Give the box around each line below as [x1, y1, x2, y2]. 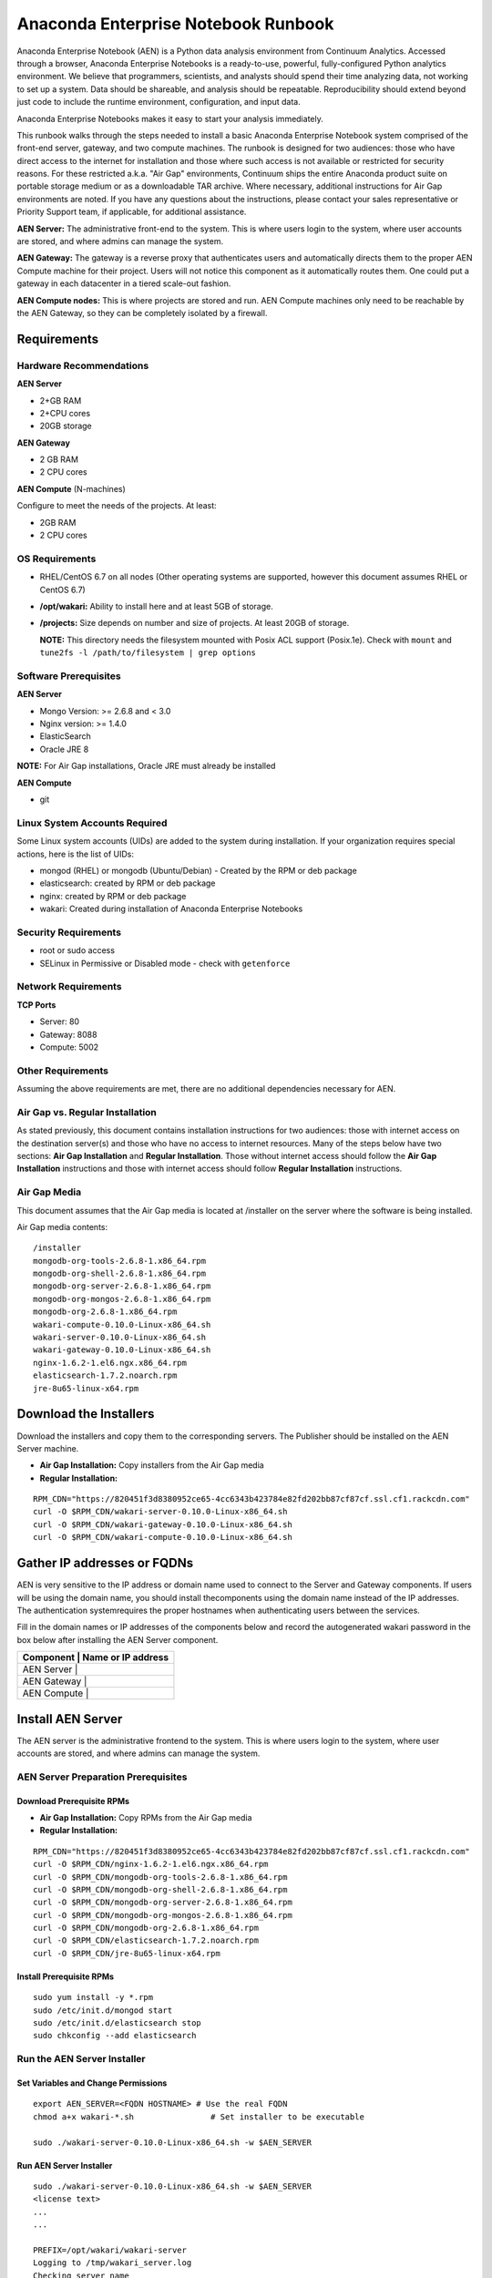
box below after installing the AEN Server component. [16, 1634, 219, 1645]
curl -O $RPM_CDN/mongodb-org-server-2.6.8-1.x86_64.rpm [33, 1897, 293, 1908]
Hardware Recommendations [16, 359, 149, 372]
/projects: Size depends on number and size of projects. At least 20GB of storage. [39, 618, 350, 629]
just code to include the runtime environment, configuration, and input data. [16, 97, 301, 108]
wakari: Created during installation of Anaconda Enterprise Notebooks [39, 903, 303, 915]
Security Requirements [16, 926, 122, 939]
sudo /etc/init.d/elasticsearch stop [33, 2018, 202, 2028]
